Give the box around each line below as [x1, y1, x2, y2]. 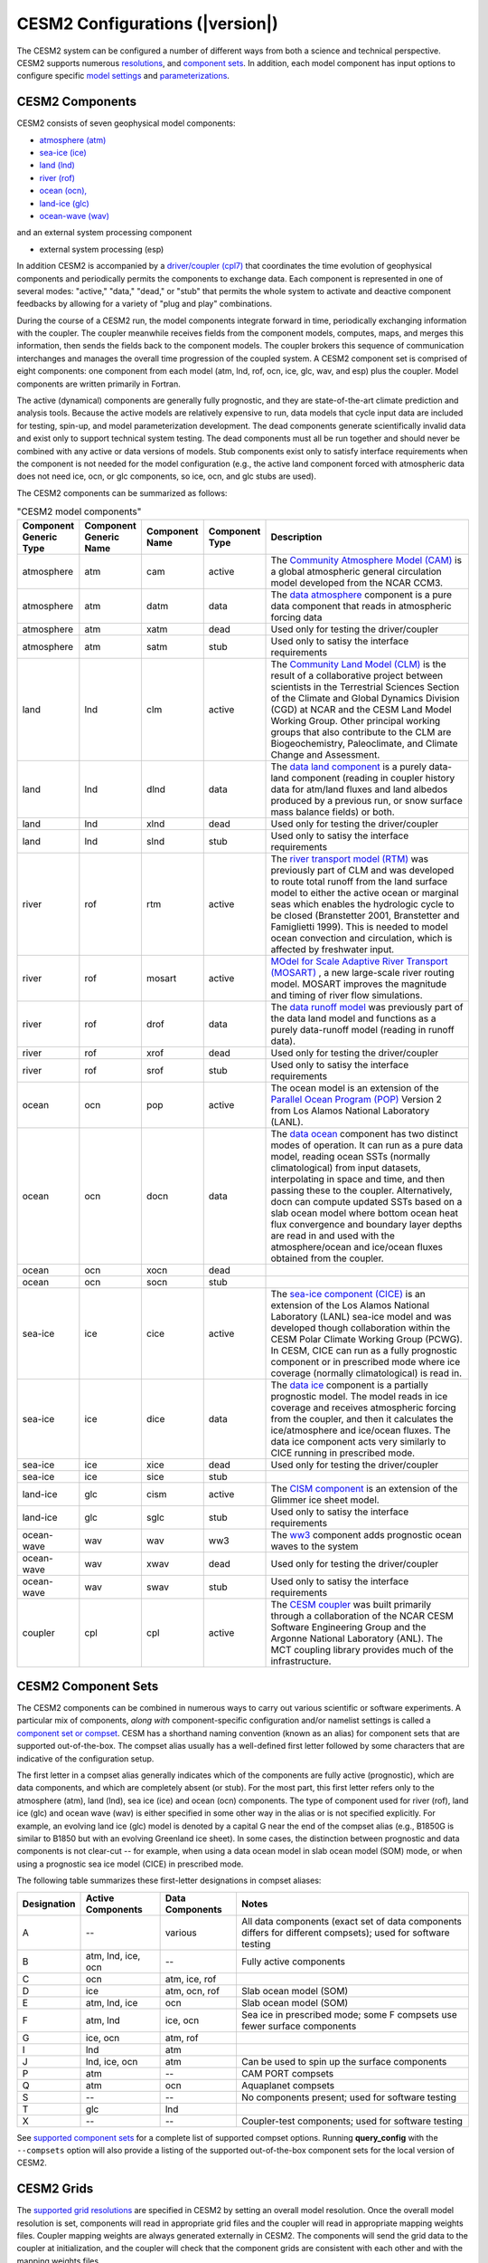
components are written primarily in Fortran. [16, 378, 181, 389]
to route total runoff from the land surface [270, 874, 448, 887]
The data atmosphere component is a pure [270, 588, 452, 601]
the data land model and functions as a [270, 1012, 437, 1025]
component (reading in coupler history [291, 771, 455, 784]
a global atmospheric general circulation [270, 565, 442, 578]
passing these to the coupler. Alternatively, [270, 1184, 453, 1197]
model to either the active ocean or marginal [270, 886, 459, 899]
